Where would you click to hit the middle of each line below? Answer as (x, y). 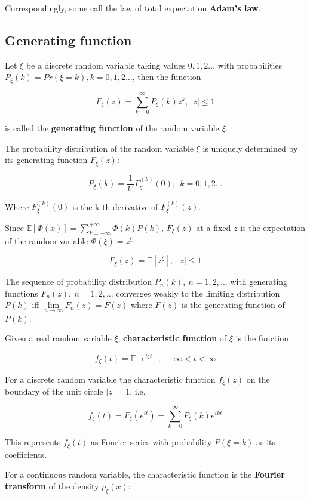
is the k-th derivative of (115, 206)
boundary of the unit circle (54, 391)
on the (258, 379)
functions (22, 293)
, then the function (167, 77)
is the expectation (273, 227)
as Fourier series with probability (151, 442)
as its (266, 442)
